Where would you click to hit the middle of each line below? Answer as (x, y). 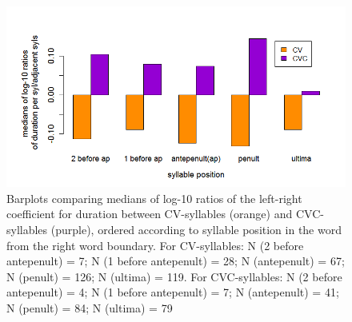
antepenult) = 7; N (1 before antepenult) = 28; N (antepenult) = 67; (176, 261)
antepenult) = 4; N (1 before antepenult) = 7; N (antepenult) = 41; (173, 292)
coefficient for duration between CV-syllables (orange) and (150, 214)
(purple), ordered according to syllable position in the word (196, 230)
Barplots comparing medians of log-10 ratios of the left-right (154, 198)
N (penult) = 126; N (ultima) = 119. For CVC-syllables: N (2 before (174, 276)
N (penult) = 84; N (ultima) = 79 (90, 308)
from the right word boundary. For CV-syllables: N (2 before (155, 245)
